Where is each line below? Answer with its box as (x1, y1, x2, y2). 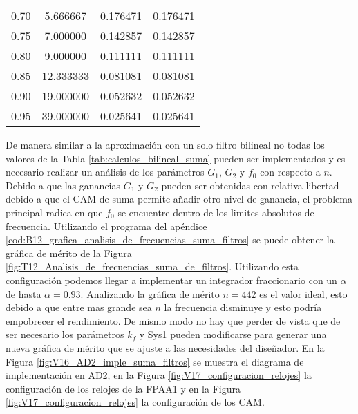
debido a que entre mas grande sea (6, 300, 152, 314)
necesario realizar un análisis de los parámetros (6, 164, 205, 179)
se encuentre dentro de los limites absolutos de (117, 205, 314, 219)
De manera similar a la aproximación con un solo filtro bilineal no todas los (6, 138, 325, 151)
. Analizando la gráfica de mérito (80, 286, 220, 301)
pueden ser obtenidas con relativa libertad (161, 178, 339, 192)
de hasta (6, 286, 41, 301)
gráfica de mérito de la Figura (6, 245, 132, 260)
